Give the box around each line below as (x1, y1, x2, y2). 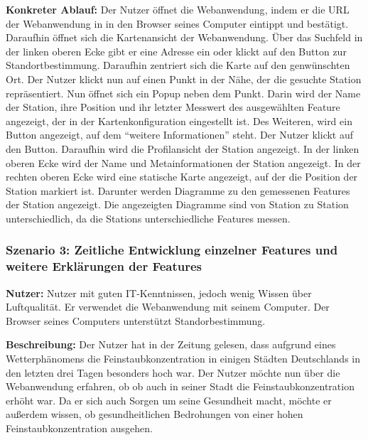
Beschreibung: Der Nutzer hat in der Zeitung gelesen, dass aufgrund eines (6, 337, 336, 352)
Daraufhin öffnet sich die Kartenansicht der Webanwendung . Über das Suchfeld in (6, 30, 363, 45)
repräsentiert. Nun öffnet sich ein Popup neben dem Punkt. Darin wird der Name (6, 85, 361, 100)
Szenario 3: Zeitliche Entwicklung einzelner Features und (6, 241, 338, 259)
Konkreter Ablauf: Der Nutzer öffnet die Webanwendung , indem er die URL (6, 2, 350, 16)
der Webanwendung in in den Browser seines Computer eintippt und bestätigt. (6, 16, 349, 31)
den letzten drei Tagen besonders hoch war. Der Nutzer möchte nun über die (6, 365, 340, 380)
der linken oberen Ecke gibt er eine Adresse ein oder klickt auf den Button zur (6, 43, 347, 58)
